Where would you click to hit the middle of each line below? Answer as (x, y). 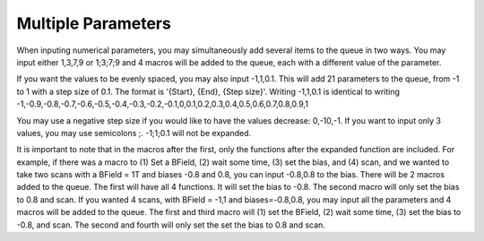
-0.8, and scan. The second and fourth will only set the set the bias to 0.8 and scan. (171, 225)
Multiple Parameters (94, 23)
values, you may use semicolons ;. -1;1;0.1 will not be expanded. (134, 133)
